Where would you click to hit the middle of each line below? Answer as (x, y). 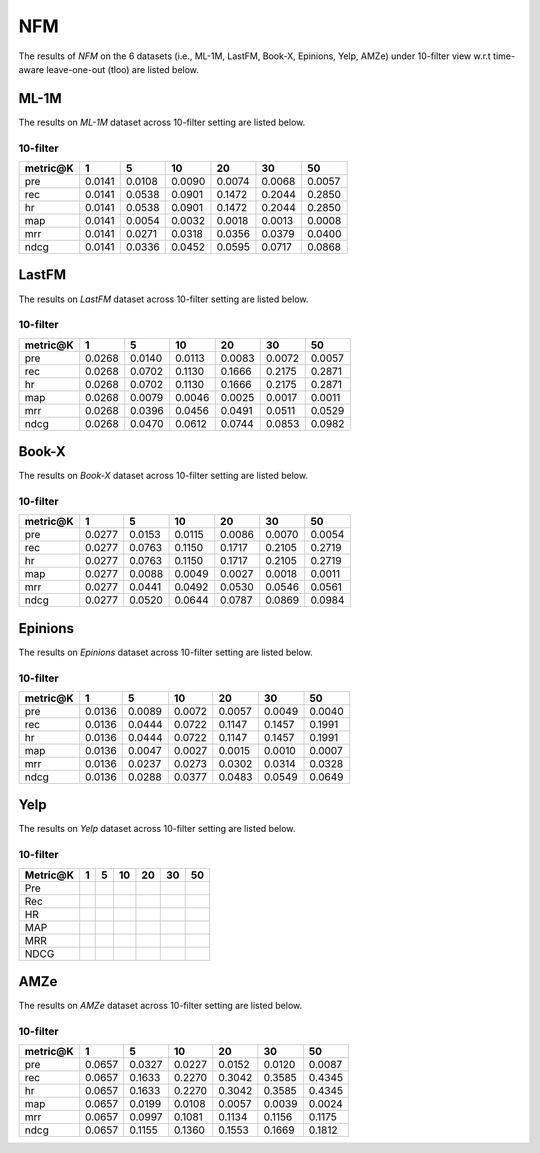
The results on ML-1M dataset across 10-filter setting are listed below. (162, 122)
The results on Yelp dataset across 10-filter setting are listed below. (157, 829)
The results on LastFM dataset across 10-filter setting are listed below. (163, 299)
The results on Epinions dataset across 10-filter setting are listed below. (166, 652)
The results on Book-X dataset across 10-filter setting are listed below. (163, 476)
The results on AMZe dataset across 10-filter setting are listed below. (160, 1006)
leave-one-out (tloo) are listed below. (123, 69)
